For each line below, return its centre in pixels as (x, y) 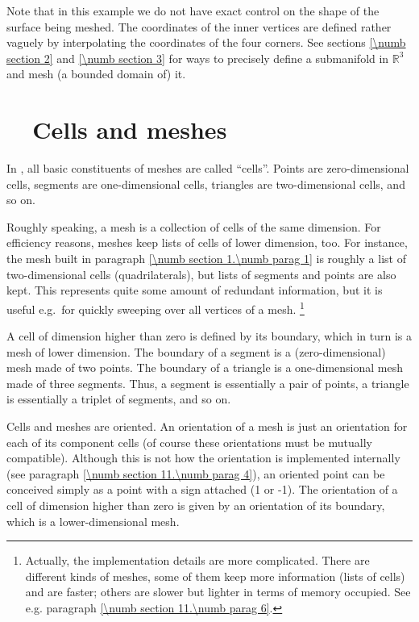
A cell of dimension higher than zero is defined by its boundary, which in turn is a (209, 336)
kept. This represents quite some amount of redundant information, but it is (195, 290)
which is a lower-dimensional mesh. (93, 521)
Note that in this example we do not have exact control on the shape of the (193, 10)
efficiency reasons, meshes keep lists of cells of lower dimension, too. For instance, (207, 242)
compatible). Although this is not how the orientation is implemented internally (203, 458)
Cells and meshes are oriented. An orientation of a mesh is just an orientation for (207, 426)
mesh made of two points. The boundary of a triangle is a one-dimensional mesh (205, 367)
